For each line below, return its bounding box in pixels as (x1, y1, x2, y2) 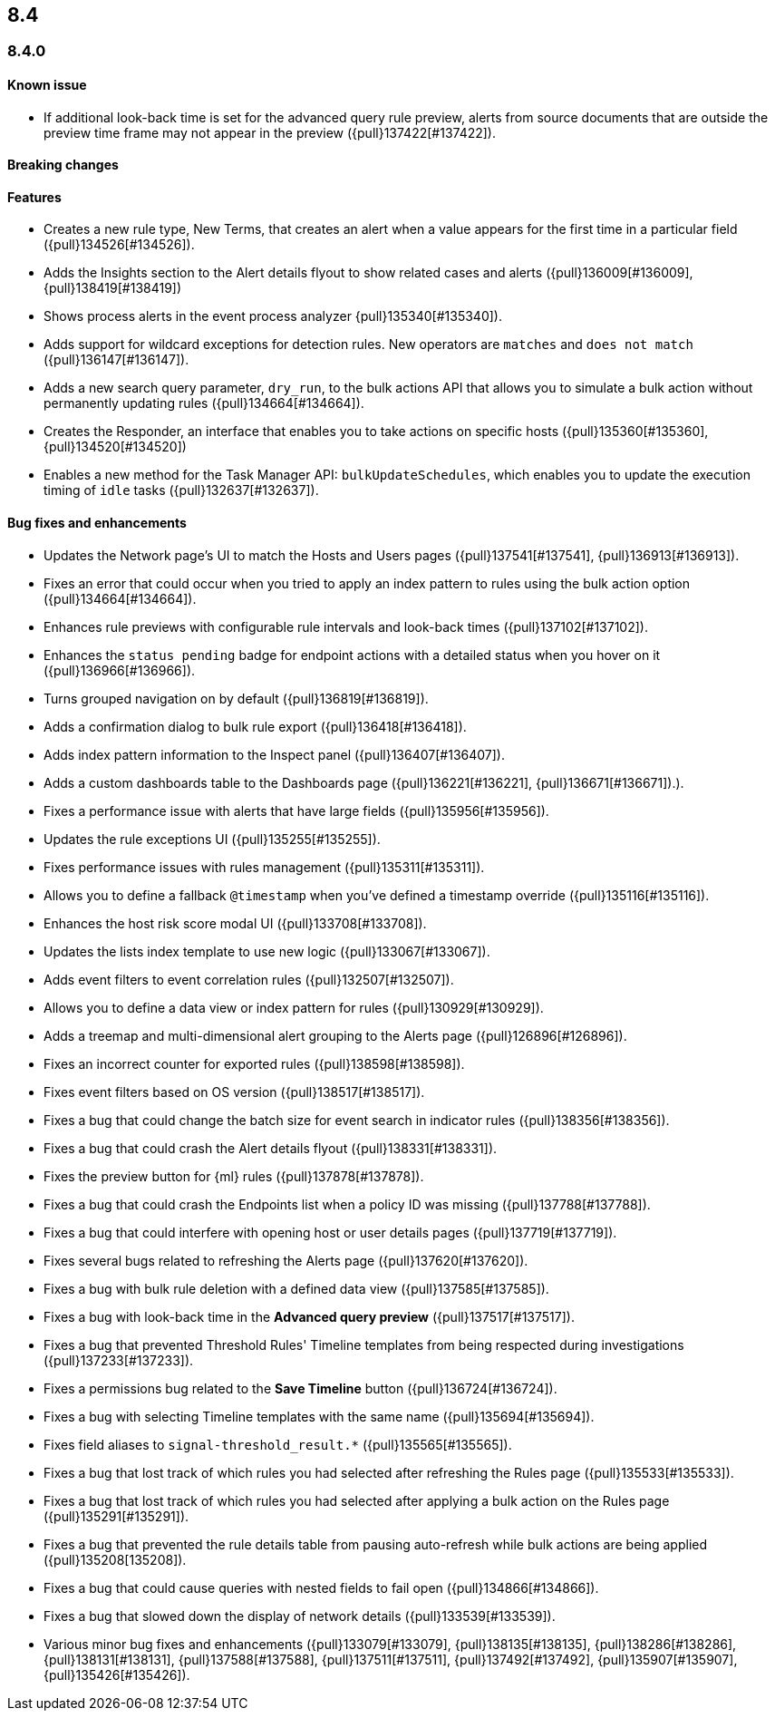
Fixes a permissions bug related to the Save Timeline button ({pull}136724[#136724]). (44, 1380, 557, 1396)
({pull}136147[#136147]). (44, 352, 189, 368)
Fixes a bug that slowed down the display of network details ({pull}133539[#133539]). (44, 1607, 556, 1624)
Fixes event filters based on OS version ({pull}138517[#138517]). (44, 1083, 425, 1100)
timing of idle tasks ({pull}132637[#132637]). (44, 482, 319, 499)
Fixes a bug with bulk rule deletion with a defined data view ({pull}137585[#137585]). (44, 1280, 549, 1296)
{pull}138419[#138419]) (44, 280, 182, 296)
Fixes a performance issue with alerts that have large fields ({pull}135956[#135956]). (44, 802, 549, 819)
